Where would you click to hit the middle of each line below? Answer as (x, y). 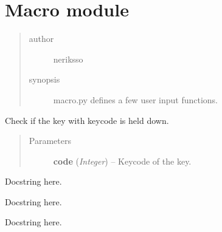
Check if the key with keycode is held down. (87, 120)
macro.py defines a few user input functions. (136, 99)
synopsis (44, 79)
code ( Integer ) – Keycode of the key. (122, 161)
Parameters (50, 141)
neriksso (68, 59)
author (41, 39)
